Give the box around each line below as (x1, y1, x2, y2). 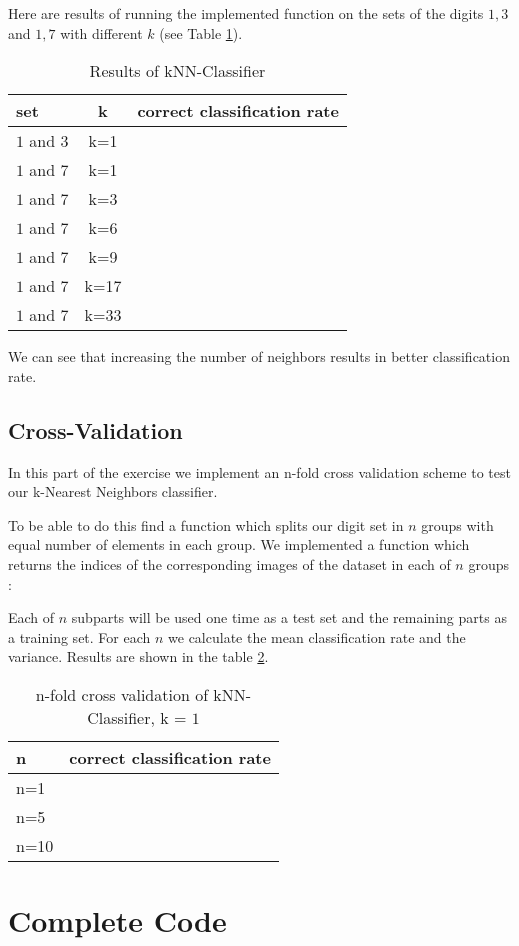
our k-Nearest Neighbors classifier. (8, 481, 218, 502)
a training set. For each (8, 626, 151, 647)
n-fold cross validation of (35, 682, 209, 706)
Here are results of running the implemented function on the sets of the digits (8, 3, 484, 23)
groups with (421, 514, 494, 535)
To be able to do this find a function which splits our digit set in (8, 514, 404, 535)
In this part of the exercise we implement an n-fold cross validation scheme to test (8, 461, 511, 482)
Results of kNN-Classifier (89, 59, 266, 83)
